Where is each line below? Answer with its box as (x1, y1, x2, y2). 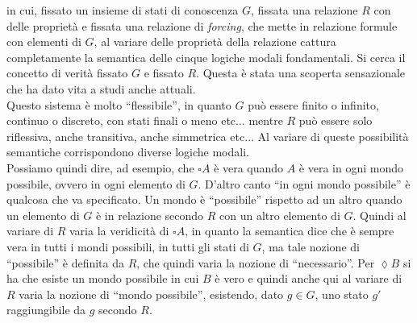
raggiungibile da (6, 301, 86, 318)
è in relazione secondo (95, 206, 204, 223)
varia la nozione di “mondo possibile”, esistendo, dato (19, 285, 284, 302)
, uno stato (315, 285, 369, 302)
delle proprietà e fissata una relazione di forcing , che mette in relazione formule (6, 17, 398, 34)
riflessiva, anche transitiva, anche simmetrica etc (6, 127, 245, 144)
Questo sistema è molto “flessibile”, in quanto (6, 96, 231, 113)
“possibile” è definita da (6, 254, 124, 271)
